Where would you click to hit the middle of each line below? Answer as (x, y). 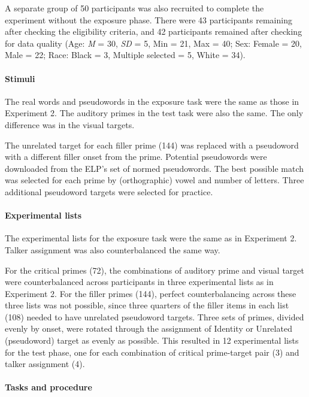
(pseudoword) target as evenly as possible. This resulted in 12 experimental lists (152, 340)
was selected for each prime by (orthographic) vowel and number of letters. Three (154, 180)
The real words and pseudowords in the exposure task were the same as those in (152, 101)
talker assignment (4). (45, 364)
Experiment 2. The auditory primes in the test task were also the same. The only (154, 113)
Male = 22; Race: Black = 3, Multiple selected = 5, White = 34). (125, 55)
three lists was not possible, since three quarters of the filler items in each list (147, 305)
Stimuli (20, 78)
